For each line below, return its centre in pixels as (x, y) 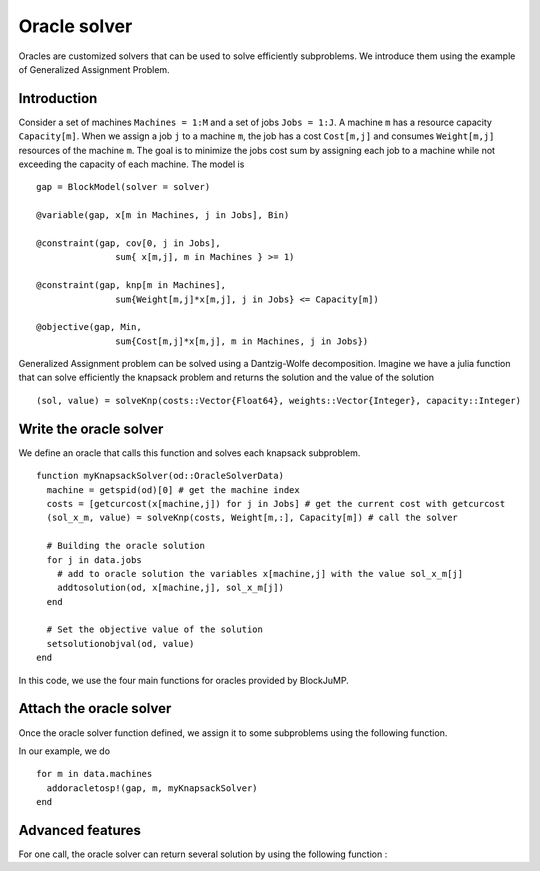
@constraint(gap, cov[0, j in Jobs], (129, 243)
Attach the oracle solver (95, 708)
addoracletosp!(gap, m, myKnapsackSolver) (152, 788)
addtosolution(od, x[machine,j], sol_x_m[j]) (170, 588)
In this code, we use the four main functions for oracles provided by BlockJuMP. (183, 680)
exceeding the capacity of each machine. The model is (131, 164)
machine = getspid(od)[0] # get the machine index (173, 489)
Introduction (58, 98)
